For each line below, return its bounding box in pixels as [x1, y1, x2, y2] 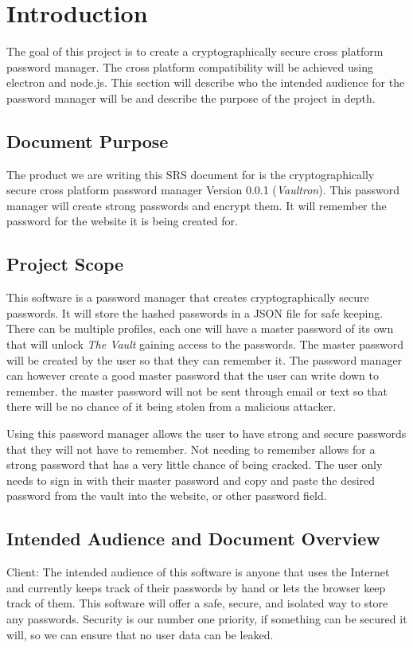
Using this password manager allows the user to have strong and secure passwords [6, 425, 407, 442]
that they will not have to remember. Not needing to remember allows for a [6, 440, 376, 457]
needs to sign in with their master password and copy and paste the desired [6, 471, 376, 488]
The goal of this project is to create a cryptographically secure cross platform [6, 43, 384, 60]
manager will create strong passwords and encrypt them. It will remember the [6, 197, 387, 213]
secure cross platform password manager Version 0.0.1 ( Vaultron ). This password [6, 182, 399, 198]
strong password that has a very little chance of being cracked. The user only [6, 456, 383, 473]
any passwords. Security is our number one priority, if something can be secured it [6, 610, 407, 627]
